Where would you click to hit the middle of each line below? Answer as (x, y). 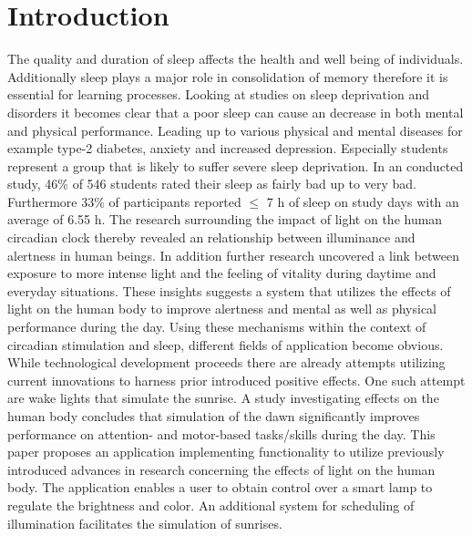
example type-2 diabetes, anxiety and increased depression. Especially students (228, 148)
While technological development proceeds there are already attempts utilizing (226, 362)
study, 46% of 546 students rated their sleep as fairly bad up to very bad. (212, 184)
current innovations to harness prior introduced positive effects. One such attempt (236, 380)
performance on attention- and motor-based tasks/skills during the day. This (221, 433)
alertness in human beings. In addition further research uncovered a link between (234, 255)
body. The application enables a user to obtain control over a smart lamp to (220, 487)
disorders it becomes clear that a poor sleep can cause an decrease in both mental (236, 112)
